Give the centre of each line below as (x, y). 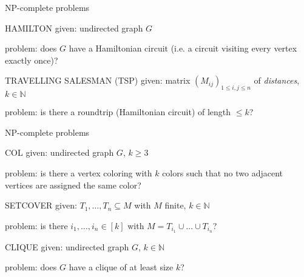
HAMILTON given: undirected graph (74, 28)
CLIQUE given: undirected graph (67, 246)
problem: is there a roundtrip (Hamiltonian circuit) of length (118, 112)
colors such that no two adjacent (223, 172)
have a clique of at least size (121, 267)
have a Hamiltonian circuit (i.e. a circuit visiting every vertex (183, 48)
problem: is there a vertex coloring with (79, 172)
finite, (175, 205)
